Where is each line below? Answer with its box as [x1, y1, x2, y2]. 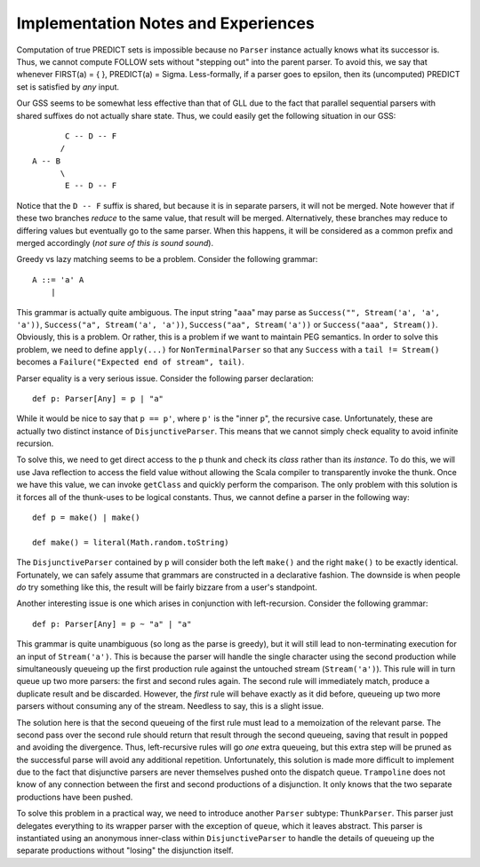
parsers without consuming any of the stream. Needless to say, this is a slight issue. [16, 701, 324, 712]
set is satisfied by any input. [16, 81, 120, 92]
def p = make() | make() [32, 513, 140, 523]
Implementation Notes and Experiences [16, 13, 315, 33]
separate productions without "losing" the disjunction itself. [16, 845, 234, 856]
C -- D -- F [65, 131, 117, 141]
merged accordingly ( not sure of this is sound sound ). [16, 238, 213, 249]
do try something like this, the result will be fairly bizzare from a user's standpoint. [16, 582, 317, 593]
